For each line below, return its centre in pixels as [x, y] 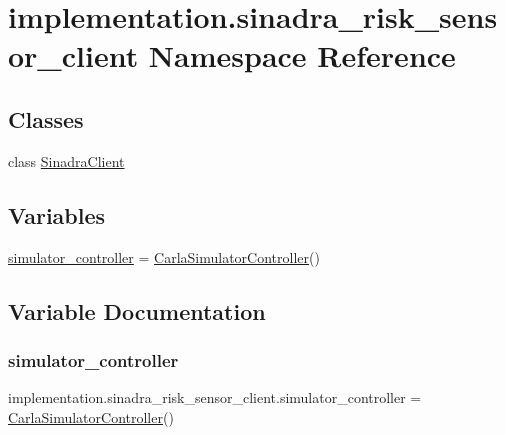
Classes [46, 118]
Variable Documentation [137, 310]
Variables [57, 214]
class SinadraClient [66, 160]
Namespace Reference [302, 55]
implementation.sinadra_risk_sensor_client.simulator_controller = [215, 397]
